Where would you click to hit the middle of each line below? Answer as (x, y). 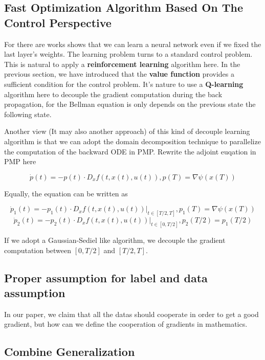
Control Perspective (58, 22)
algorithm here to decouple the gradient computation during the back (113, 94)
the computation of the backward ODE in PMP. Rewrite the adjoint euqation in (130, 151)
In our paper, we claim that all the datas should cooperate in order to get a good (131, 314)
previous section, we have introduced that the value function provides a (119, 74)
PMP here (20, 161)
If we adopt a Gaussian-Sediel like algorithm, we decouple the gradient (115, 240)
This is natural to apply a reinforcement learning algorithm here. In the (122, 64)
